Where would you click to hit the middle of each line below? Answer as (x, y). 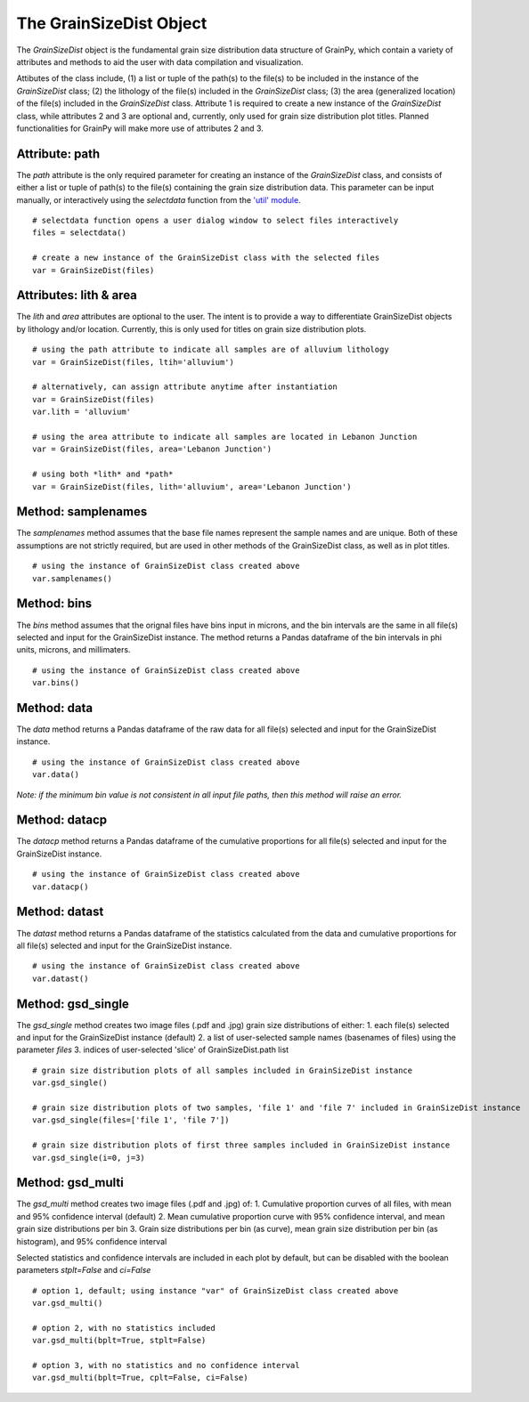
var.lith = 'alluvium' (82, 412)
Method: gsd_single (73, 1004)
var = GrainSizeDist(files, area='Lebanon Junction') (152, 449)
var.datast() (61, 978)
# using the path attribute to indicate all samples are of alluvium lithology (211, 350)
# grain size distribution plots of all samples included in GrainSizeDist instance (223, 1070)
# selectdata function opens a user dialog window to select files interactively (216, 220)
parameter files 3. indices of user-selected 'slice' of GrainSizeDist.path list (153, 1049)
